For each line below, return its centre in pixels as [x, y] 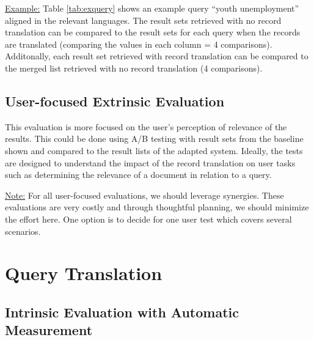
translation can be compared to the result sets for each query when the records [153, 32]
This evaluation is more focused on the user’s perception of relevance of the [146, 126]
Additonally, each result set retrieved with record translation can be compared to [157, 56]
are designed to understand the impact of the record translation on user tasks [150, 162]
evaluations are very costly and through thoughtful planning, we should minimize [157, 207]
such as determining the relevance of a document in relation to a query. [138, 175]
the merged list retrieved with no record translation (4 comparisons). [134, 68]
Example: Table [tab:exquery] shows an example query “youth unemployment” [152, 8]
